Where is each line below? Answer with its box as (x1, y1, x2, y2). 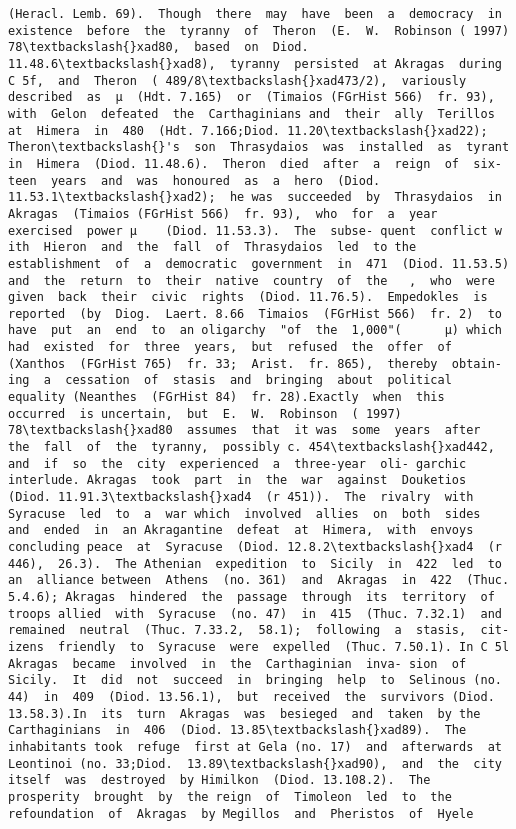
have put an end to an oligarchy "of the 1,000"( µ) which (8, 323, 502, 338)
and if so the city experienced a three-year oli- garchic (8, 456, 467, 471)
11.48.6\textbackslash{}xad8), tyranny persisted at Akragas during (8, 56, 502, 71)
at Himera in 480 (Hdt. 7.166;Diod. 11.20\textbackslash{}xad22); (8, 123, 488, 138)
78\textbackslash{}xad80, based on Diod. (8, 40, 309, 55)
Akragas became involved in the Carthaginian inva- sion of (8, 656, 467, 671)
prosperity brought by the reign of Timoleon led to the (8, 789, 452, 804)
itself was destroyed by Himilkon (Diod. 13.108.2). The (8, 773, 431, 788)
